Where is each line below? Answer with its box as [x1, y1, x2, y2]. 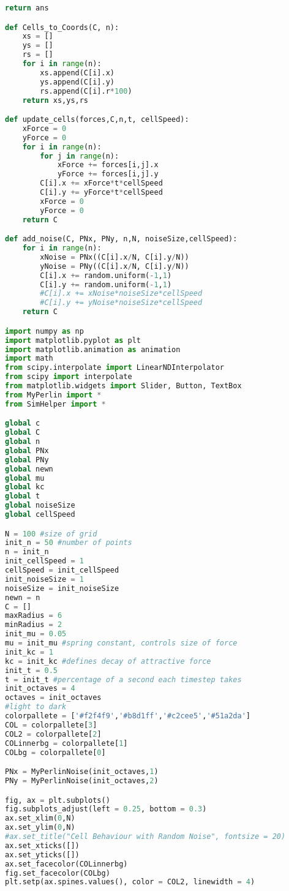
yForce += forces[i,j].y [57, 170, 159, 179]
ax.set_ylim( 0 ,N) [5, 823, 75, 832]
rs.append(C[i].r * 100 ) [40, 86, 132, 96]
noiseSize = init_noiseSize [5, 584, 119, 593]
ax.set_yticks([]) [5, 850, 80, 859]
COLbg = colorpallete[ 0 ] [5, 748, 106, 757]
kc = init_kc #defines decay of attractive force [5, 656, 211, 666]
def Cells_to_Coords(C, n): [5, 23, 119, 32]
